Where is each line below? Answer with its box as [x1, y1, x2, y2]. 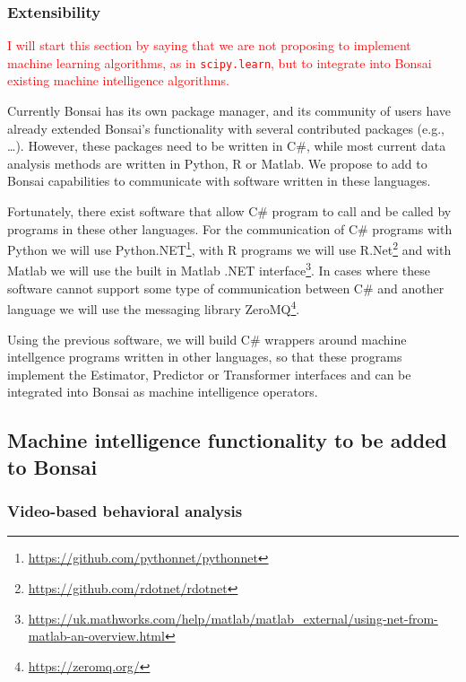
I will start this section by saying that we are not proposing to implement [7, 36, 411, 55]
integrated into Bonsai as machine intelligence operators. [7, 382, 318, 401]
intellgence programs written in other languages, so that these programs [7, 347, 402, 366]
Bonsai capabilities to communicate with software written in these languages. [7, 171, 431, 190]
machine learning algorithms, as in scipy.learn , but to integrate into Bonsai [7, 53, 432, 72]
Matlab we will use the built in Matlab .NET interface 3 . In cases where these [7, 258, 430, 280]
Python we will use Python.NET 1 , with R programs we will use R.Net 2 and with [7, 238, 452, 258]
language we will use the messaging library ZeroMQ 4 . [7, 297, 300, 318]
